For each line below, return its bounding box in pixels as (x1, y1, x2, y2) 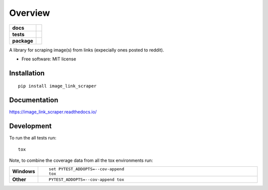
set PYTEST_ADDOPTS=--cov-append (49, 166, 124, 172)
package (12, 37, 33, 44)
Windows (12, 168, 35, 175)
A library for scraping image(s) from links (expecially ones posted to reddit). (9, 47, 164, 53)
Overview (9, 7, 50, 18)
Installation (9, 69, 45, 77)
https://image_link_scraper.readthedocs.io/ (9, 109, 97, 115)
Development (9, 122, 52, 131)
